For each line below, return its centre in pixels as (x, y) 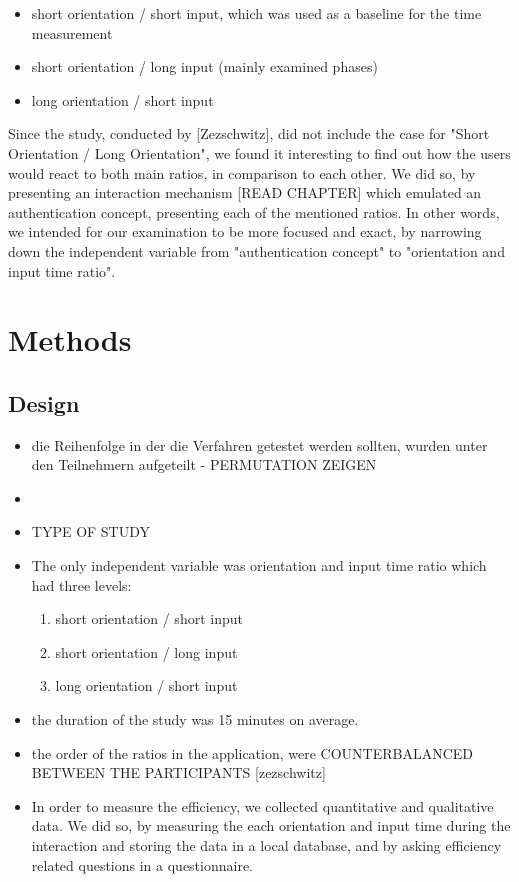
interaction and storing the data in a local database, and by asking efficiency (266, 845)
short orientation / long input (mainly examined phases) (204, 66)
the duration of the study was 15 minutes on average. (195, 719)
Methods (70, 339)
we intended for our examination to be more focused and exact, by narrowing (245, 231)
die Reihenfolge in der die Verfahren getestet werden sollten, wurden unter (259, 444)
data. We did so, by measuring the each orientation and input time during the (271, 825)
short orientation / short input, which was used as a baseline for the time (256, 13)
